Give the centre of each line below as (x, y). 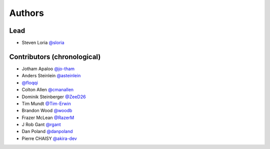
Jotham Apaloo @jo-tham (48, 69)
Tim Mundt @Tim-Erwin (46, 103)
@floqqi (30, 83)
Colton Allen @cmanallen (48, 90)
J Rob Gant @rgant (41, 125)
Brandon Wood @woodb (47, 111)
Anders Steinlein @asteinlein (51, 76)
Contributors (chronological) (55, 57)
